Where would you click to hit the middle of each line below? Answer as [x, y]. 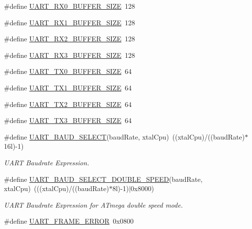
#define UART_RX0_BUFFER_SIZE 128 [70, 6]
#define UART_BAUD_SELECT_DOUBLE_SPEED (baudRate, [103, 179]
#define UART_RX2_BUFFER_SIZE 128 [70, 39]
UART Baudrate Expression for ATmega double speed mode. [93, 204]
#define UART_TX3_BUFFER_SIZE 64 [68, 120]
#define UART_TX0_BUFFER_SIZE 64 [68, 71]
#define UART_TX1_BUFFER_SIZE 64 [68, 87]
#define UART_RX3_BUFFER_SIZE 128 [70, 55]
